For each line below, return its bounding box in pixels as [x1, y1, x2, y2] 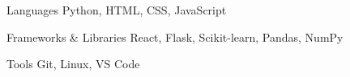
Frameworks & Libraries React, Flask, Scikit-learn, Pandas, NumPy [6, 28, 344, 45]
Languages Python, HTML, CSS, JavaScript [6, 2, 227, 18]
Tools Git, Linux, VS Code [6, 55, 140, 72]
